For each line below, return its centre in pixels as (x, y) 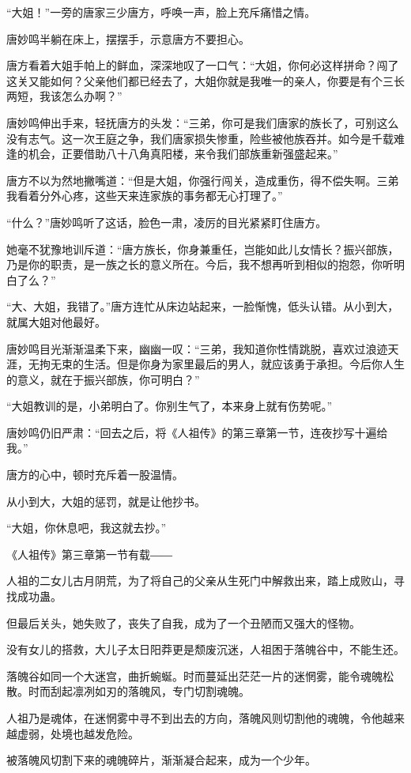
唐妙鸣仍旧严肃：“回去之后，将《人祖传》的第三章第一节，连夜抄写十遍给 (197, 432)
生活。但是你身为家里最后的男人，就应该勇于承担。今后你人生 (244, 364)
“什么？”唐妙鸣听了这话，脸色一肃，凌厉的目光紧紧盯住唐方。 (167, 222)
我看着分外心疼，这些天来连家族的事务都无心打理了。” (145, 196)
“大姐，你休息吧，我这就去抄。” (87, 528)
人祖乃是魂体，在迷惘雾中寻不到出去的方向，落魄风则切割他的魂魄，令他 (194, 718)
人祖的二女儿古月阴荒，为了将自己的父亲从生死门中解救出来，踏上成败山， (200, 581)
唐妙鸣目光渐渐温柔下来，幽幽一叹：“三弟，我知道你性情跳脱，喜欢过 (186, 348)
